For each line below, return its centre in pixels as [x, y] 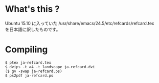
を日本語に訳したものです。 [33, 29]
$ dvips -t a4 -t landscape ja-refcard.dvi [50, 67]
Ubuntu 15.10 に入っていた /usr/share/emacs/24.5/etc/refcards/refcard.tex [79, 23]
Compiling [26, 50]
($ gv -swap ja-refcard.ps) [34, 71]
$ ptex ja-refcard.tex [28, 62]
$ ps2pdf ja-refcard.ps [29, 75]
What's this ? [32, 9]
